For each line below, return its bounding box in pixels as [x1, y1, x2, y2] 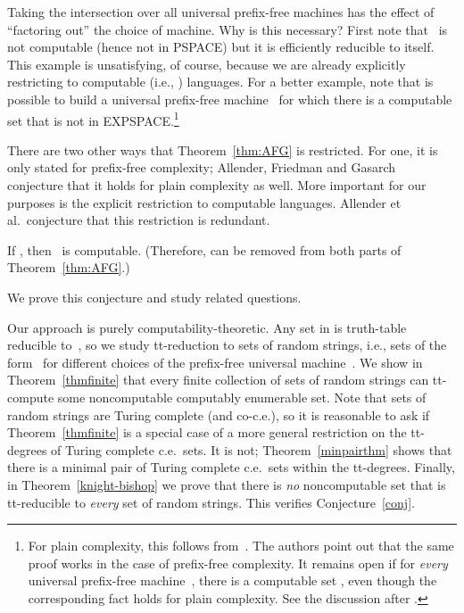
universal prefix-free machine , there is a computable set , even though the [28, 571, 437, 590]
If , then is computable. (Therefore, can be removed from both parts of [7, 240, 402, 259]
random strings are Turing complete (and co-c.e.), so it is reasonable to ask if [7, 405, 430, 424]
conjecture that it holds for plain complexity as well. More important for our [7, 176, 427, 194]
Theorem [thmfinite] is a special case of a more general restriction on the [7, 423, 407, 442]
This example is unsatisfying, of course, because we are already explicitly [7, 54, 406, 73]
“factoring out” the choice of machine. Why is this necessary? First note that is [7, 20, 448, 38]
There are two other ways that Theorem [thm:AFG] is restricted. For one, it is [7, 140, 438, 159]
